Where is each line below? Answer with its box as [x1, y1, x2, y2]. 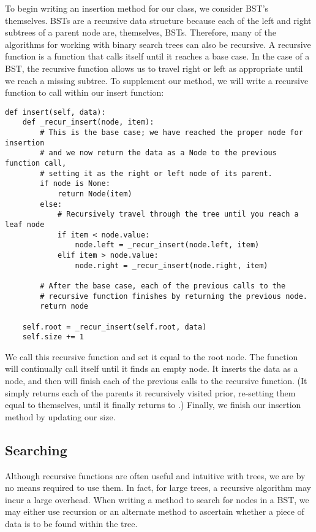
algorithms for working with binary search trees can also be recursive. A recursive [5, 37, 311, 50]
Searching [5, 440, 67, 459]
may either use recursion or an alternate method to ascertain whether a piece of [5, 505, 304, 518]
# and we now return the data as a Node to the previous [40, 148, 277, 158]
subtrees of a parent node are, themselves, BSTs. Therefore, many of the [5, 26, 276, 39]
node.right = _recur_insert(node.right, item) [75, 261, 268, 270]
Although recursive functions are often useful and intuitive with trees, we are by [5, 469, 306, 482]
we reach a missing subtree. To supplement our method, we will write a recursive [5, 74, 309, 87]
